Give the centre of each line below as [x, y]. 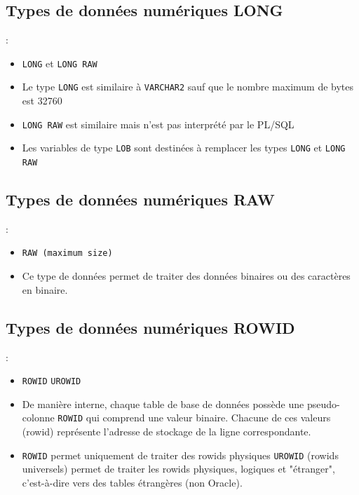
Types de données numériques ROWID [150, 327]
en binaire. [45, 289]
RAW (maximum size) [67, 253]
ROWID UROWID [52, 382]
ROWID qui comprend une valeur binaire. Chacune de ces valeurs [194, 418]
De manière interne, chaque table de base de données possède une [163, 404]
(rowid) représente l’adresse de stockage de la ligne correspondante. [167, 432]
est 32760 [42, 101]
